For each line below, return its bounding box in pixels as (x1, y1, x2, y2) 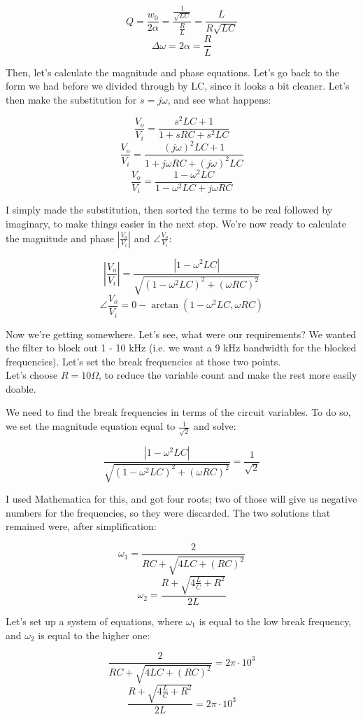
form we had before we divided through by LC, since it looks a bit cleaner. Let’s (6, 78, 350, 93)
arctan (151, 300, 179, 311)
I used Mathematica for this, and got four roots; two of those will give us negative (6, 491, 357, 506)
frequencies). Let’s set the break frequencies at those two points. (6, 354, 281, 368)
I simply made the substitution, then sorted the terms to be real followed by (6, 202, 333, 217)
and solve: (193, 419, 236, 433)
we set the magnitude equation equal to (6, 419, 176, 433)
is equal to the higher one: (38, 627, 150, 642)
